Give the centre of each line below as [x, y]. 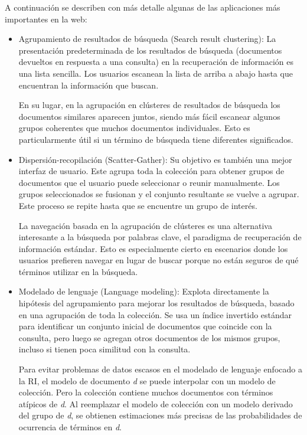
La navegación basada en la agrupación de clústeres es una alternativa [145, 225]
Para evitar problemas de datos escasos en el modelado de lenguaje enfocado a [160, 369]
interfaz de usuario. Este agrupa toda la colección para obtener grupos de [151, 171]
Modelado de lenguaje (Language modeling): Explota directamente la [144, 291]
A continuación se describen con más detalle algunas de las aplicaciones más [143, 7]
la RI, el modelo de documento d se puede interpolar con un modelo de [147, 380]
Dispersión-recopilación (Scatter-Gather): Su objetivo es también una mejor [155, 159]
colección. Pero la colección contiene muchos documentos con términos [146, 392]
